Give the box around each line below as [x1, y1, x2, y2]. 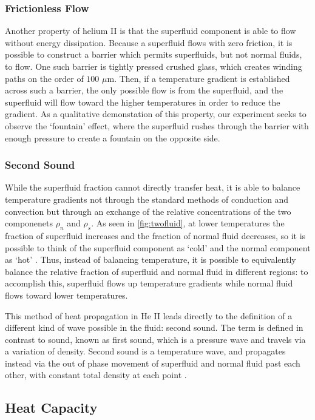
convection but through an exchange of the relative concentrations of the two [5, 205, 291, 217]
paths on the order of [5, 72, 84, 84]
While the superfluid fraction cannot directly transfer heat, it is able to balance [5, 181, 300, 194]
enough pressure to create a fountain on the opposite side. [5, 131, 220, 144]
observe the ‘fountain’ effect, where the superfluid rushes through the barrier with [5, 119, 309, 132]
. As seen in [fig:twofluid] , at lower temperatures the [91, 217, 285, 229]
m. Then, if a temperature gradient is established [107, 72, 290, 84]
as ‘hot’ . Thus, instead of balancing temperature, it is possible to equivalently [5, 253, 296, 266]
